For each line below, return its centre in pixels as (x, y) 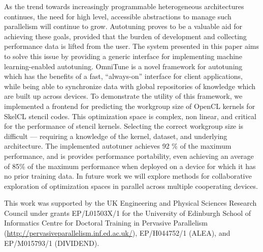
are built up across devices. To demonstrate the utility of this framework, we (123, 96)
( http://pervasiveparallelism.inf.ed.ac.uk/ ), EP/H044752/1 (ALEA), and (117, 233)
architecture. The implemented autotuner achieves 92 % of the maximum (118, 146)
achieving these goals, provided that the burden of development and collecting (125, 36)
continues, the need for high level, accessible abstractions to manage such (118, 16)
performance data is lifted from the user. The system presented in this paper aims (132, 46)
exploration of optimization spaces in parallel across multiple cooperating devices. (131, 186)
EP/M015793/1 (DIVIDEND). (52, 243)
